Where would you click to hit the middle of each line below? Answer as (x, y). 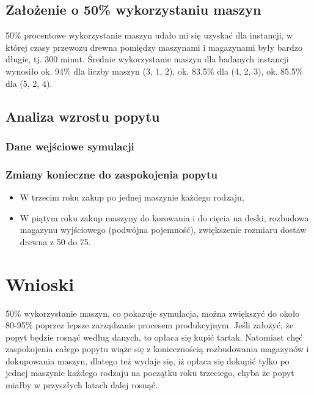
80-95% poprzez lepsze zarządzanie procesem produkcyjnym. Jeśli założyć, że (150, 325)
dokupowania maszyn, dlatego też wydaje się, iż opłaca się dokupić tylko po (148, 360)
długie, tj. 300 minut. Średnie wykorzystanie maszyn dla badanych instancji (147, 59)
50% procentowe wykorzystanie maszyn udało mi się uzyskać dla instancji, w (149, 35)
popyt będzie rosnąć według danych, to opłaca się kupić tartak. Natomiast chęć (154, 337)
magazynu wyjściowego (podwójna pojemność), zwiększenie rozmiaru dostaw (163, 230)
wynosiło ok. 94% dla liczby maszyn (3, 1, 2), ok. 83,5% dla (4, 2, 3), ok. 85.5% (154, 71)
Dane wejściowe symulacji (70, 146)
